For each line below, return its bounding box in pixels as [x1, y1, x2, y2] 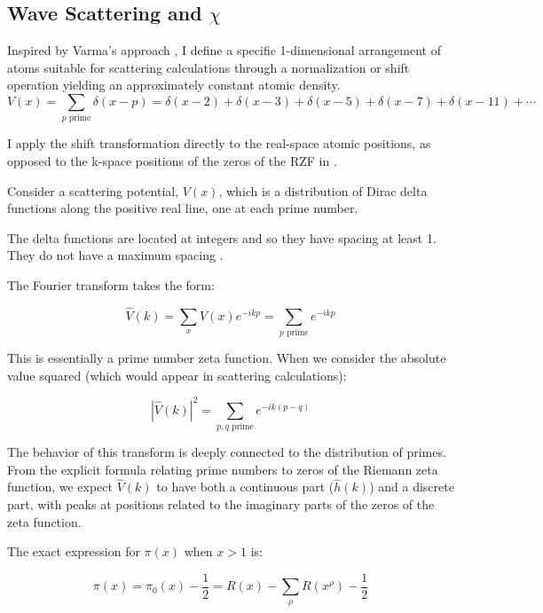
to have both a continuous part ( [156, 477, 334, 496]
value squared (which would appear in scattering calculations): [7, 365, 347, 384]
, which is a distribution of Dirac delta [218, 181, 428, 200]
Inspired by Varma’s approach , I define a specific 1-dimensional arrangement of [7, 41, 441, 59]
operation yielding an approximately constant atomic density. [7, 75, 341, 94]
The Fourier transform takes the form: [7, 275, 215, 294]
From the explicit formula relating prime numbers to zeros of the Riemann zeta [7, 460, 438, 478]
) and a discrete [369, 477, 454, 496]
